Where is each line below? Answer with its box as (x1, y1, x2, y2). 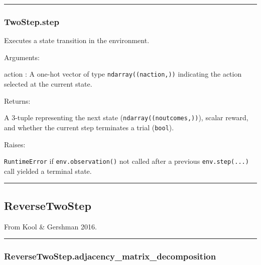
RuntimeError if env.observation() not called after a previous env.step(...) (4, 156, 249, 166)
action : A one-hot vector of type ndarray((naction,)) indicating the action (4, 69, 242, 79)
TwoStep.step (4, 15, 59, 28)
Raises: (4, 139, 26, 149)
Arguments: (4, 52, 40, 62)
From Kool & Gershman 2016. (4, 221, 97, 231)
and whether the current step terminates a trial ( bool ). (4, 122, 174, 132)
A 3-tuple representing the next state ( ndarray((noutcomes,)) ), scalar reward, (4, 112, 248, 123)
